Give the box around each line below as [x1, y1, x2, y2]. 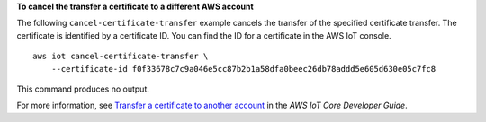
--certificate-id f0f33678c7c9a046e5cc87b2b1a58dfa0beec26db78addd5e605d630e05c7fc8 [50, 64, 436, 74]
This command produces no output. [16, 83, 150, 94]
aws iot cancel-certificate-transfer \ [32, 51, 209, 62]
